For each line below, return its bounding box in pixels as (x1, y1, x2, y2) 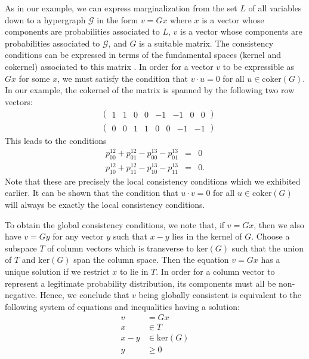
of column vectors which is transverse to (47, 241, 194, 254)
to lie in (119, 265, 149, 277)
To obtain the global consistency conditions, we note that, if (5, 218, 225, 231)
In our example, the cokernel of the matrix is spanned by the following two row (5, 84, 295, 96)
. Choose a (251, 230, 290, 243)
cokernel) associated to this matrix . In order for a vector (5, 60, 214, 72)
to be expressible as (223, 60, 295, 72)
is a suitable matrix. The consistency (139, 36, 274, 49)
